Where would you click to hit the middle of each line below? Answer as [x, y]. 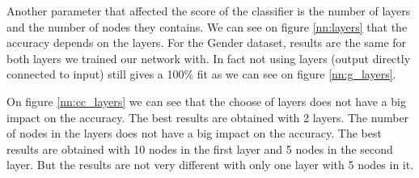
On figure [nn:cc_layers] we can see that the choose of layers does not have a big [206, 101]
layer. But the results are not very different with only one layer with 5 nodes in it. [210, 165]
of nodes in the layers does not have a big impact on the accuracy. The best [194, 133]
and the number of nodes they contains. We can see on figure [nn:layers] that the [207, 26]
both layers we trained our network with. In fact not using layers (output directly [209, 58]
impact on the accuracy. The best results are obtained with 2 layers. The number [208, 117]
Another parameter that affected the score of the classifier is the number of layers [209, 11]
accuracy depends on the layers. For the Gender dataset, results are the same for [207, 42]
